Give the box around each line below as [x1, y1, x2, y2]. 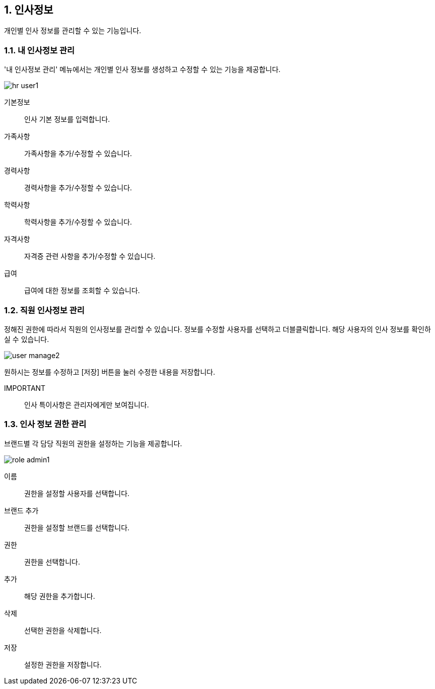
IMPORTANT [4, 383, 46, 392]
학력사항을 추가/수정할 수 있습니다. [24, 218, 132, 227]
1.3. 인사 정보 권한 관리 [4, 419, 87, 430]
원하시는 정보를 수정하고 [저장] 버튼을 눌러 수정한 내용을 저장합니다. [4, 367, 215, 376]
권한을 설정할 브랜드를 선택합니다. [24, 523, 130, 532]
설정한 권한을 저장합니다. [24, 660, 102, 669]
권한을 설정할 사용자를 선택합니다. [24, 489, 130, 498]
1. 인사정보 [4, 4, 53, 16]
